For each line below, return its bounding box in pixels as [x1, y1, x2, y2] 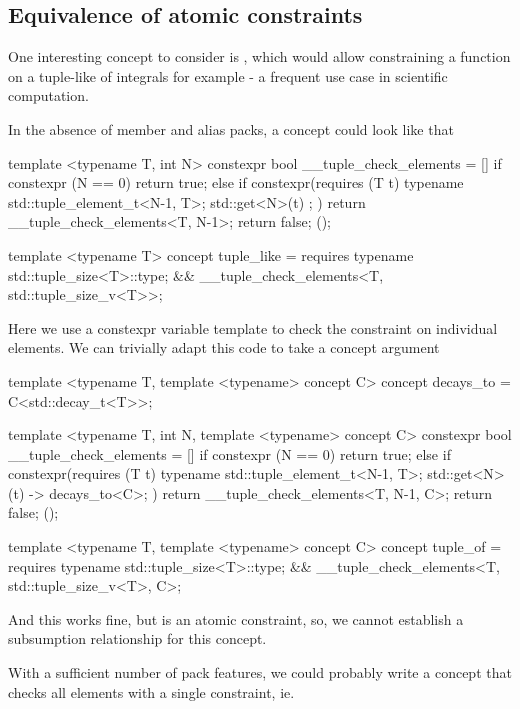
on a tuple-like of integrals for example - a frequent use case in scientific [8, 65, 448, 86]
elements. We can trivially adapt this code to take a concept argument [8, 337, 440, 358]
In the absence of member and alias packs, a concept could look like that [8, 118, 454, 139]
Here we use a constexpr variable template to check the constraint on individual [8, 317, 498, 338]
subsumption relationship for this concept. [8, 628, 267, 649]
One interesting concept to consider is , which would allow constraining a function [8, 46, 511, 67]
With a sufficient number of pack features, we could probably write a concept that [8, 662, 512, 683]
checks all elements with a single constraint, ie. [8, 681, 295, 702]
